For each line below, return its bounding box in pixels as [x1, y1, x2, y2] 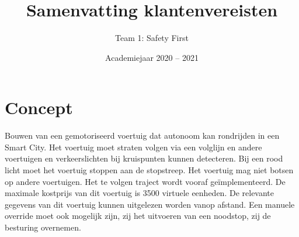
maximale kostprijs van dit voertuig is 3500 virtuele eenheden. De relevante [5, 187, 274, 199]
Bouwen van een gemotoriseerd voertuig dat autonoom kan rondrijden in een [5, 129, 280, 142]
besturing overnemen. [5, 221, 81, 233]
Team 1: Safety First [115, 32, 189, 44]
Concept [5, 95, 73, 119]
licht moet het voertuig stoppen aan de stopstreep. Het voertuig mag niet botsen [5, 164, 294, 176]
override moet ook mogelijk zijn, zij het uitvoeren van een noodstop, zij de [5, 209, 271, 222]
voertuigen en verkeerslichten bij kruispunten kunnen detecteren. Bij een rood [5, 152, 283, 164]
